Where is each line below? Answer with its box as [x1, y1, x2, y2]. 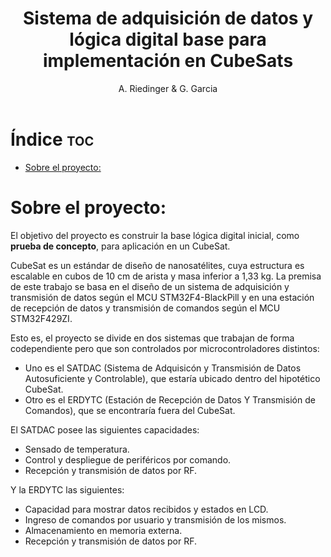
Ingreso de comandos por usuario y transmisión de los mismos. [24, 513, 287, 526]
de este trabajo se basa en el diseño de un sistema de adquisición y [10, 280, 290, 292]
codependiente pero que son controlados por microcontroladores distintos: [10, 342, 320, 354]
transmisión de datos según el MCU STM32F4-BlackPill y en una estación [10, 291, 315, 303]
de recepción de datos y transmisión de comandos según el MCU [10, 302, 281, 314]
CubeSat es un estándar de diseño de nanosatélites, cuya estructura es [10, 259, 305, 271]
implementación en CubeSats [42, 50, 294, 72]
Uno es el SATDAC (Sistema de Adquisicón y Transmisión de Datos [24, 362, 302, 374]
